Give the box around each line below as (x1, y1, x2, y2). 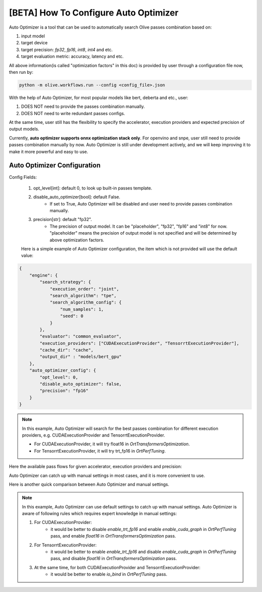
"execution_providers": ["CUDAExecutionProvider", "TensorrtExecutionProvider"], (39, 340, 240, 346)
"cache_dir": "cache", (39, 347, 94, 353)
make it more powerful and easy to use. (9, 149, 88, 154)
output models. (9, 126, 39, 132)
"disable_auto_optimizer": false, (39, 381, 122, 387)
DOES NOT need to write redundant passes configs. (21, 110, 126, 116)
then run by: (9, 69, 33, 75)
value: (21, 253, 33, 258)
